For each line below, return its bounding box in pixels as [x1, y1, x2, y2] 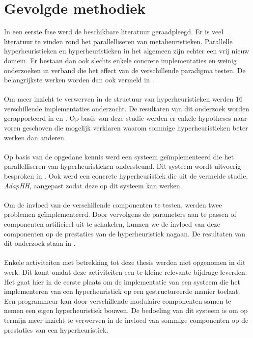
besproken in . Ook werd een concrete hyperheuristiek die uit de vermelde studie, [4, 171, 248, 181]
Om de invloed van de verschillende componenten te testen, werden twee [4, 199, 222, 209]
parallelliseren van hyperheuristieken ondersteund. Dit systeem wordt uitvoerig [4, 161, 241, 171]
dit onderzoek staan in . [4, 238, 76, 248]
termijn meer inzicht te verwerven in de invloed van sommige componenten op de [4, 314, 249, 325]
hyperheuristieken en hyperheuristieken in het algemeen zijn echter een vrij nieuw [4, 46, 249, 56]
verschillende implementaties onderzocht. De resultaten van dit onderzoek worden [4, 103, 250, 113]
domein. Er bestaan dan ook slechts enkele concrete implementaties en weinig [4, 55, 237, 65]
